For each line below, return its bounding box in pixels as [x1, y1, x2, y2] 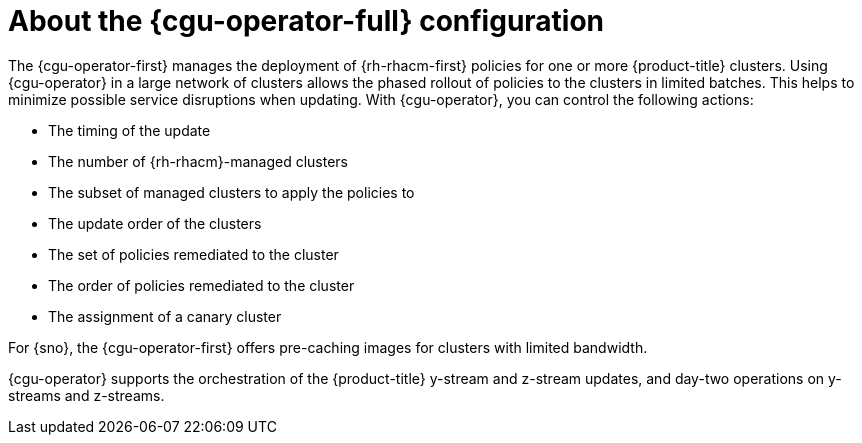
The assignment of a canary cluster [48, 307, 282, 325]
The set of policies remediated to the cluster [48, 245, 339, 263]
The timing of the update [48, 121, 211, 139]
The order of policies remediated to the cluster [48, 276, 355, 294]
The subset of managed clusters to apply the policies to [48, 183, 415, 201]
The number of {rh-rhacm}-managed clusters [48, 152, 348, 170]
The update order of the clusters [48, 214, 262, 232]
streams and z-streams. [8, 386, 165, 404]
